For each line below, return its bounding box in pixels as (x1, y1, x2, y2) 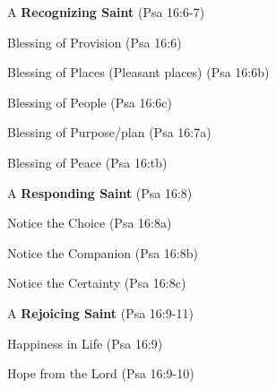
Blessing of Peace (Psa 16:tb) (7, 152, 168, 171)
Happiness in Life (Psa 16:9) (7, 333, 163, 352)
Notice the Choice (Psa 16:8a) (7, 213, 172, 232)
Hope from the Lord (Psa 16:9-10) (7, 364, 194, 383)
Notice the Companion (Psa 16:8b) (7, 243, 198, 262)
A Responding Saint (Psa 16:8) (7, 183, 193, 202)
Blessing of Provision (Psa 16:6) (7, 32, 182, 51)
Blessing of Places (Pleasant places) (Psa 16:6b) (7, 63, 270, 82)
